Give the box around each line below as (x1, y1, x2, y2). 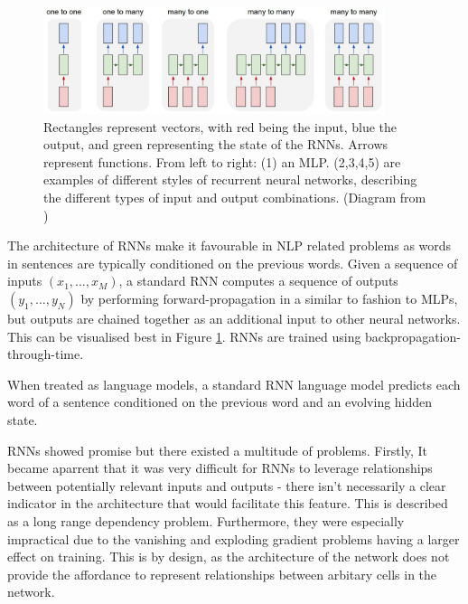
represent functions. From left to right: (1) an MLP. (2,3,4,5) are (43, 152, 401, 171)
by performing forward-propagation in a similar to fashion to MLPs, (80, 289, 458, 308)
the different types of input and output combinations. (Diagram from (43, 188, 426, 207)
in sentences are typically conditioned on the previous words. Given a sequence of (7, 253, 458, 272)
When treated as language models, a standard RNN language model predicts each (7, 374, 461, 393)
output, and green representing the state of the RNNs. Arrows (43, 135, 388, 154)
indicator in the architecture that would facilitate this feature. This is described (7, 494, 448, 513)
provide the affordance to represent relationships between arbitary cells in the (7, 564, 437, 583)
